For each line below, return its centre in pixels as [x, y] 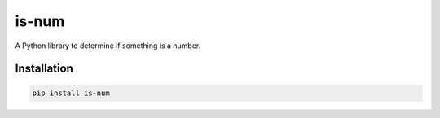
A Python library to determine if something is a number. [108, 46]
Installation [44, 69]
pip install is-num [71, 93]
